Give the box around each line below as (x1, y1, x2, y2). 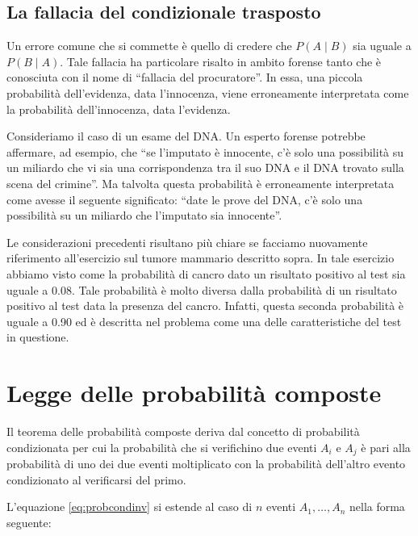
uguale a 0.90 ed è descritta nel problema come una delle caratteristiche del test (6, 312, 402, 329)
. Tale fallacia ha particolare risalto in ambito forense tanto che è (60, 52, 382, 69)
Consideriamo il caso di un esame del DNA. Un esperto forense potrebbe (6, 128, 366, 144)
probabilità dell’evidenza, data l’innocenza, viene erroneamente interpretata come (6, 84, 409, 101)
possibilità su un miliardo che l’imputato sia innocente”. (6, 207, 282, 224)
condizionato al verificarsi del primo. (6, 471, 186, 488)
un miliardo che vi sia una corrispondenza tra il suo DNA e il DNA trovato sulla (6, 159, 404, 176)
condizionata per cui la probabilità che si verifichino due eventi (6, 438, 317, 455)
